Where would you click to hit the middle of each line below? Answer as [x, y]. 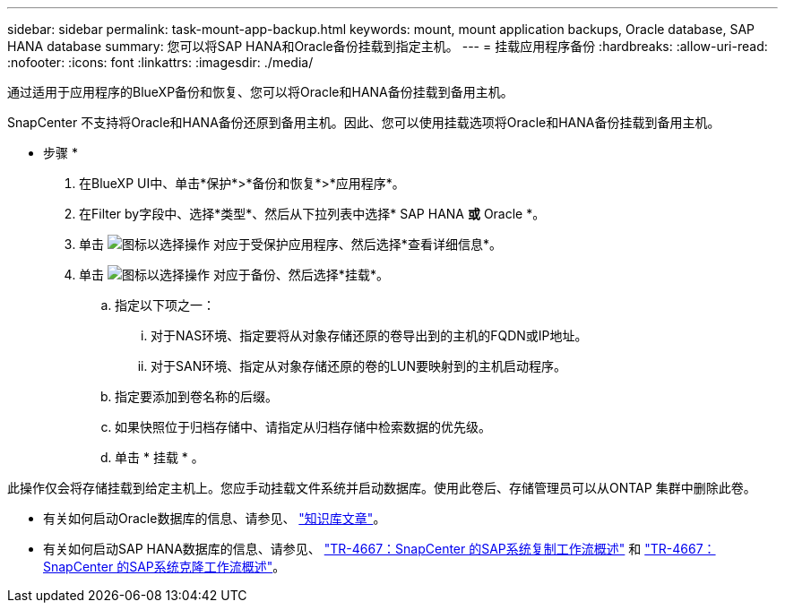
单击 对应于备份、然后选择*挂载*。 [234, 275]
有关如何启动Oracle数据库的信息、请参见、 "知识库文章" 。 [215, 518]
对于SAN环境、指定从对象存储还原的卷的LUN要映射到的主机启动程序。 [359, 366]
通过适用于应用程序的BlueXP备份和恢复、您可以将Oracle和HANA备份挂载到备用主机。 [260, 92]
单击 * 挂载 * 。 [160, 457]
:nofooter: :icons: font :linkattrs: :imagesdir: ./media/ [160, 62]
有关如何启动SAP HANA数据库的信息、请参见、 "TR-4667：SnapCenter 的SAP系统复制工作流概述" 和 [342, 549]
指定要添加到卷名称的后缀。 [196, 396]
